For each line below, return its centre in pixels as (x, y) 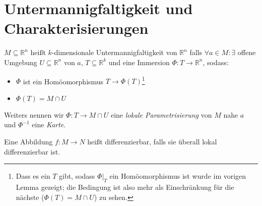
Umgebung (21, 62)
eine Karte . (49, 124)
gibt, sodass (77, 176)
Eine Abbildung (28, 141)
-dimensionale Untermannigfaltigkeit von (114, 52)
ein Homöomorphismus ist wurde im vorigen (178, 176)
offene (247, 52)
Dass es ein (33, 176)
